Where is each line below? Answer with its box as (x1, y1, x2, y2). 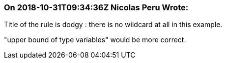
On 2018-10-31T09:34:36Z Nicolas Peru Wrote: (4, 2, 189, 12)
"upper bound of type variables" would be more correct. (4, 35, 186, 44)
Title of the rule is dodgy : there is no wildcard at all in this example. (4, 20, 223, 29)
